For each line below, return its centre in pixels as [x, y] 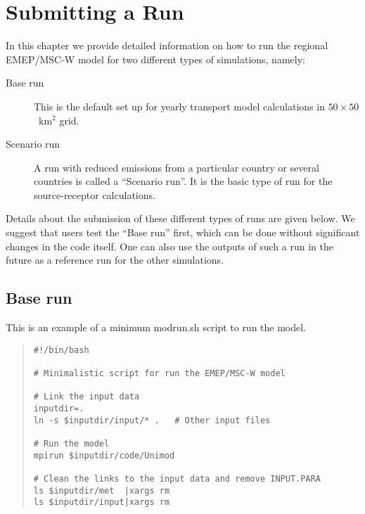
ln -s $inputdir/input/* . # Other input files [152, 420]
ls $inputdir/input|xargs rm [102, 502]
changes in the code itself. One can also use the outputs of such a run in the [169, 246]
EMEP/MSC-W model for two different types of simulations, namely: [155, 59]
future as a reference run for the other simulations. [115, 260]
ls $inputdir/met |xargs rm [102, 490]
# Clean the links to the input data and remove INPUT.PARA [177, 478]
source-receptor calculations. [95, 194]
